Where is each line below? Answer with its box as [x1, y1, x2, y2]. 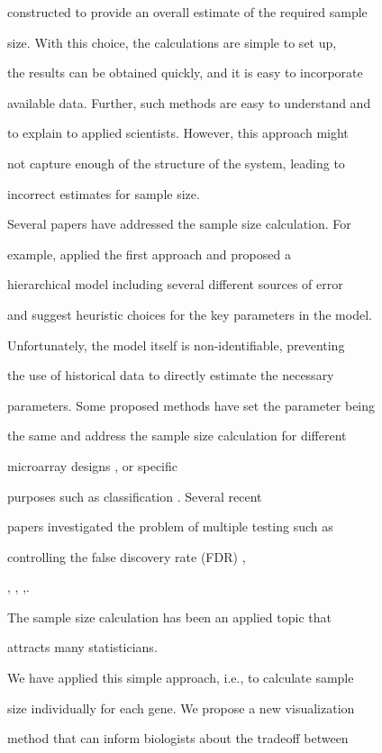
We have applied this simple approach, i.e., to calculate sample [7, 668, 354, 687]
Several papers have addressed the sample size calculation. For [7, 214, 351, 233]
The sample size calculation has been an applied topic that [7, 607, 332, 626]
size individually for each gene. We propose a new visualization [7, 698, 355, 717]
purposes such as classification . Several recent [7, 486, 262, 505]
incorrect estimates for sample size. [7, 184, 200, 203]
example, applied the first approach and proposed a [7, 244, 291, 263]
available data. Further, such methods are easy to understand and [7, 93, 371, 112]
